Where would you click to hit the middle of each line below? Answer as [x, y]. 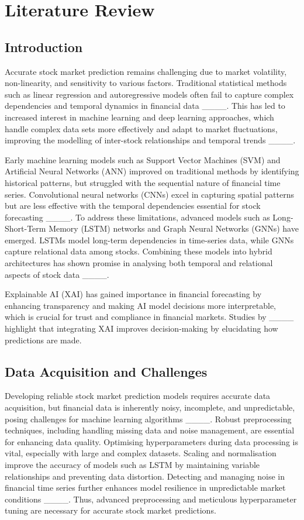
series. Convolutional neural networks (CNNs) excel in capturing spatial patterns [149, 194]
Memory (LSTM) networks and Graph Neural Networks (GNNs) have [174, 228]
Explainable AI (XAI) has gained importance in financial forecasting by [133, 294]
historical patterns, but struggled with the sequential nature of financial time [143, 182]
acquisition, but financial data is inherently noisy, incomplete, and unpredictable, [150, 407]
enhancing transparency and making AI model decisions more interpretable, [141, 305]
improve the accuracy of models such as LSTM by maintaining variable [132, 464]
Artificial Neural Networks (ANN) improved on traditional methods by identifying [152, 171]
